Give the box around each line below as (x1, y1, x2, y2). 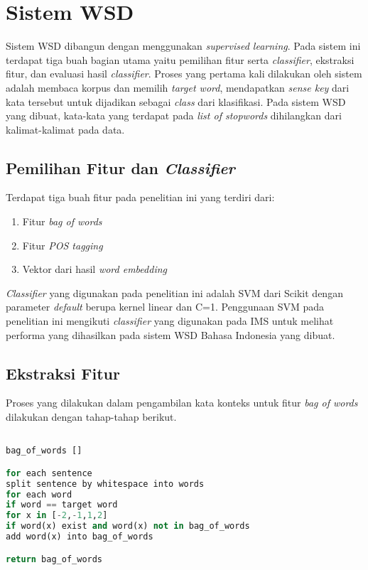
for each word (6, 489, 72, 500)
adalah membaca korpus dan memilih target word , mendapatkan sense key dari (6, 80, 350, 95)
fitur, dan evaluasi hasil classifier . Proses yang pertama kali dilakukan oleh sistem (6, 66, 362, 81)
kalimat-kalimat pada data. (6, 122, 125, 136)
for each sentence (6, 468, 92, 478)
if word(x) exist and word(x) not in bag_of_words (6, 521, 250, 532)
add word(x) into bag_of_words (6, 532, 153, 542)
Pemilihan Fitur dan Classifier (6, 156, 235, 178)
